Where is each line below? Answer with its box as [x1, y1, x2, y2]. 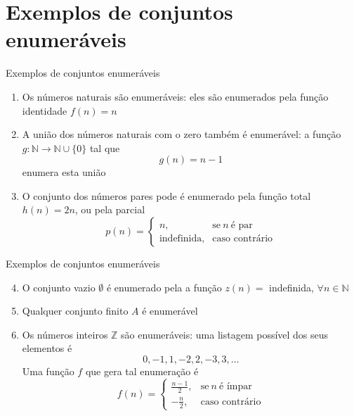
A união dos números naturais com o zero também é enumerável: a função [22, 127, 341, 141]
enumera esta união [22, 165, 106, 179]
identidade [22, 103, 67, 118]
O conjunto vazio [22, 279, 96, 294]
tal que [89, 140, 120, 155]
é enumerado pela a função [106, 279, 222, 294]
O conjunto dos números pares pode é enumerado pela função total [22, 188, 311, 203]
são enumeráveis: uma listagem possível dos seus [121, 327, 329, 341]
